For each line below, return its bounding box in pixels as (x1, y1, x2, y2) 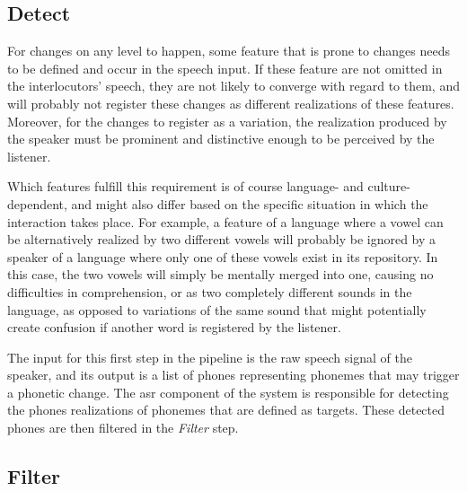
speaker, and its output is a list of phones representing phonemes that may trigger (7, 365, 460, 384)
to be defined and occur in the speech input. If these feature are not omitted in (7, 58, 443, 77)
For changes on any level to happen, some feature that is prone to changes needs (7, 41, 450, 60)
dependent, (7, 194, 67, 213)
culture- (367, 177, 410, 196)
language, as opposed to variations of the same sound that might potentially (7, 300, 427, 319)
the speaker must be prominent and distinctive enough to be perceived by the (7, 129, 435, 148)
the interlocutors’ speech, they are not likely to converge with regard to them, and (7, 76, 460, 95)
